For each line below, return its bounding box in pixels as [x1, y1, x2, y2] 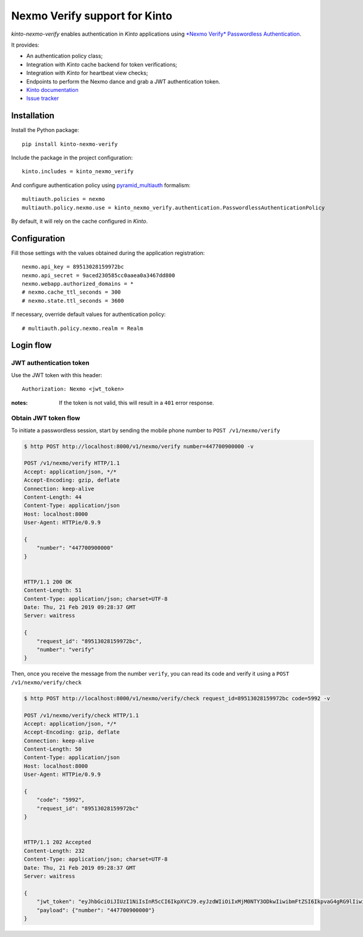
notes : [11, 399, 28, 406]
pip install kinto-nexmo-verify [22, 140, 118, 148]
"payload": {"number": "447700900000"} [36, 907, 155, 913]
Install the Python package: [11, 127, 79, 134]
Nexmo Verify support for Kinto [11, 9, 172, 22]
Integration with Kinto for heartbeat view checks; [26, 70, 148, 77]
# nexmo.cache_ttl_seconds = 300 [22, 289, 121, 296]
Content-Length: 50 [24, 746, 82, 753]
